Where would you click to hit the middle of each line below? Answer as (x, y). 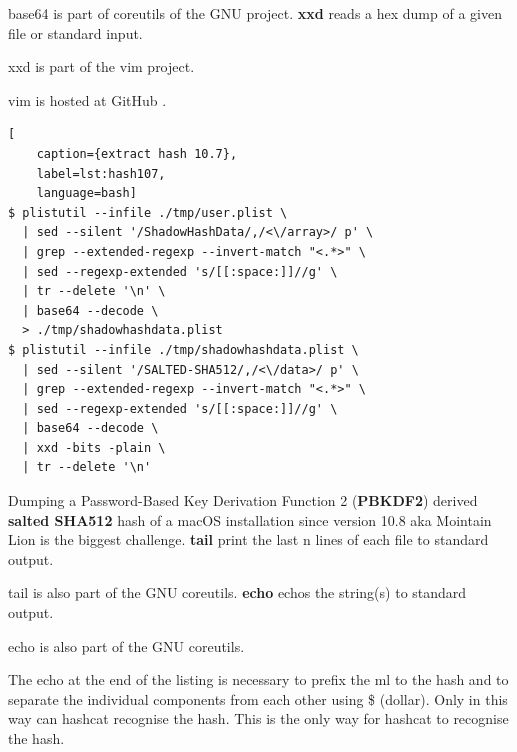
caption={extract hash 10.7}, (137, 153)
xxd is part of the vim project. (101, 66)
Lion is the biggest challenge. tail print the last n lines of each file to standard (248, 539)
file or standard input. (75, 32)
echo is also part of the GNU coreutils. (126, 645)
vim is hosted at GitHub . (87, 99)
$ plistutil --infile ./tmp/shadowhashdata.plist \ (183, 349)
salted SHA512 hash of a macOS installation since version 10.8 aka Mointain (250, 519)
